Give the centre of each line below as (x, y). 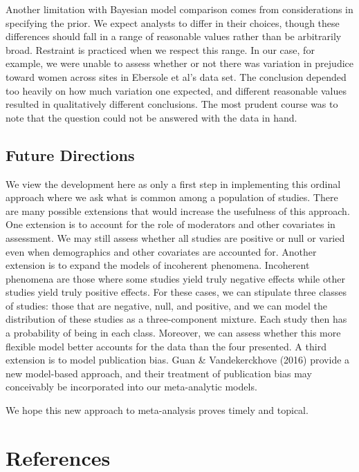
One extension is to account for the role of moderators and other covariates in (171, 224)
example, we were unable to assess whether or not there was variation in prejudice (180, 63)
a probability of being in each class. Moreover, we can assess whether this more (173, 333)
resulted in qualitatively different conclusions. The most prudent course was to (172, 104)
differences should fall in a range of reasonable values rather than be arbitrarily (174, 36)
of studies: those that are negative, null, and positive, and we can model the (167, 305)
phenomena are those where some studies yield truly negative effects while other (175, 278)
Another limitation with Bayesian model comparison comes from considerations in (179, 9)
